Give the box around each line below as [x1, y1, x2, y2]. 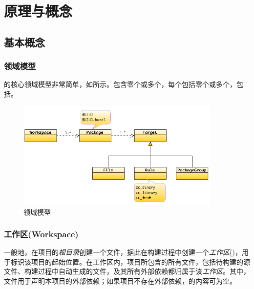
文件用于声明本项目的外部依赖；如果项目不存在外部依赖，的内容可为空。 [4, 275, 236, 286]
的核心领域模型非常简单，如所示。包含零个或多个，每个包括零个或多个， [4, 79, 236, 89]
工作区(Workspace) [4, 227, 79, 240]
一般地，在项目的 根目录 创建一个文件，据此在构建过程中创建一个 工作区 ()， [4, 247, 242, 257]
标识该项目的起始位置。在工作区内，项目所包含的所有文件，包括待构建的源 [10, 256, 250, 267]
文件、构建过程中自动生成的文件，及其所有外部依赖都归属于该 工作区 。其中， [4, 266, 250, 276]
